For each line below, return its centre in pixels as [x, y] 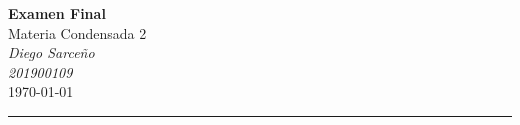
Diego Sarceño [51, 52]
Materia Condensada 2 [77, 32]
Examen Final [57, 13]
